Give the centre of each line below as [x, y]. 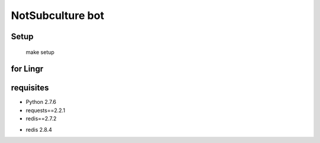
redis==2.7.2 [41, 119]
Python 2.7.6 [41, 102]
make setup [40, 52]
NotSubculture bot [57, 15]
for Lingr [27, 69]
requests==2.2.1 [45, 110]
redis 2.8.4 [39, 129]
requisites [30, 88]
